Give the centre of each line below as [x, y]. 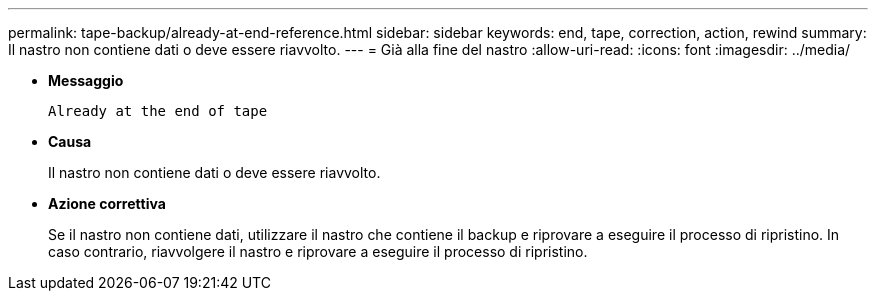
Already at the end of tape [158, 111]
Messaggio [86, 80]
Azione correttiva [107, 203]
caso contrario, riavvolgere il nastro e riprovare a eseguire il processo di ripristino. [318, 251]
